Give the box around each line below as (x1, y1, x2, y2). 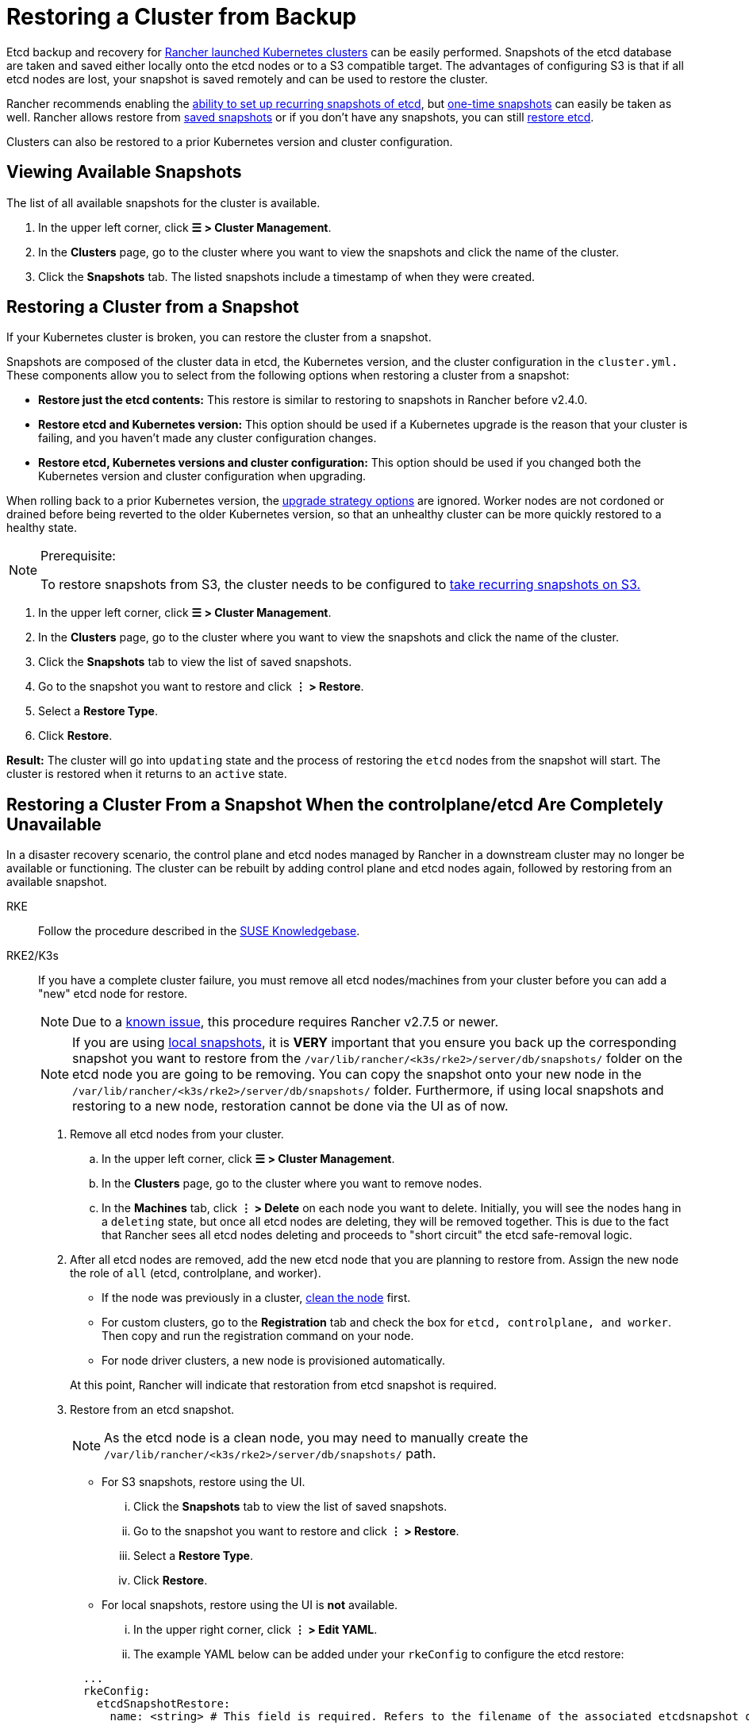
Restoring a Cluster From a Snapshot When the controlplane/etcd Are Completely (6, 794, 663, 814)
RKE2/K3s (6, 949, 59, 963)
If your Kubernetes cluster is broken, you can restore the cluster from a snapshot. (6, 330, 432, 345)
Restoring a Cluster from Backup (6, 3, 357, 30)
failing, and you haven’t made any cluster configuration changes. (38, 431, 377, 445)
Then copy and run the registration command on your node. (102, 1329, 414, 1343)
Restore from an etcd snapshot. (70, 1403, 235, 1417)
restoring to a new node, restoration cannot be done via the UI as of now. (72, 1098, 509, 1115)
